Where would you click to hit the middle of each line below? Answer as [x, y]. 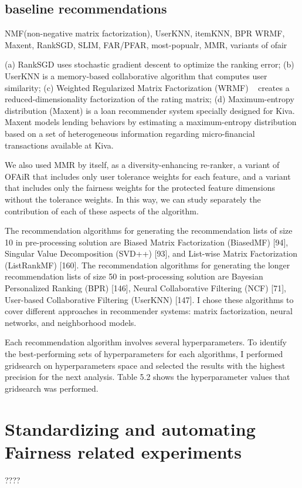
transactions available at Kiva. [59, 145]
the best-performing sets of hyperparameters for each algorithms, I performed [144, 354]
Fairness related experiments [123, 451]
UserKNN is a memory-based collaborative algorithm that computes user [136, 75]
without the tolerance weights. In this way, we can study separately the [133, 199]
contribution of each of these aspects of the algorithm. [102, 211]
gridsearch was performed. [52, 388]
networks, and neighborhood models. [71, 322]
